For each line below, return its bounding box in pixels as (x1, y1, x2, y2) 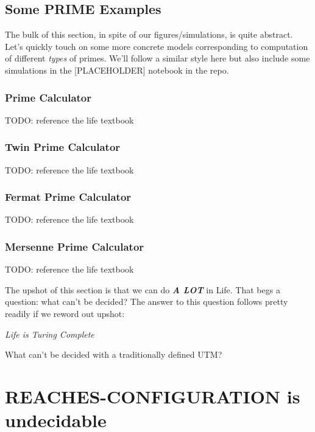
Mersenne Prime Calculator (5, 239, 144, 254)
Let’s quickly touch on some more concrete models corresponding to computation (5, 40, 308, 52)
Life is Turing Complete (5, 327, 94, 340)
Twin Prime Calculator (5, 139, 121, 155)
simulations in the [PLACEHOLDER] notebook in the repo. (5, 63, 229, 76)
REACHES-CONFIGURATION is (5, 383, 300, 408)
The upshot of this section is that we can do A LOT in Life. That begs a (5, 283, 280, 296)
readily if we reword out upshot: (5, 307, 125, 320)
